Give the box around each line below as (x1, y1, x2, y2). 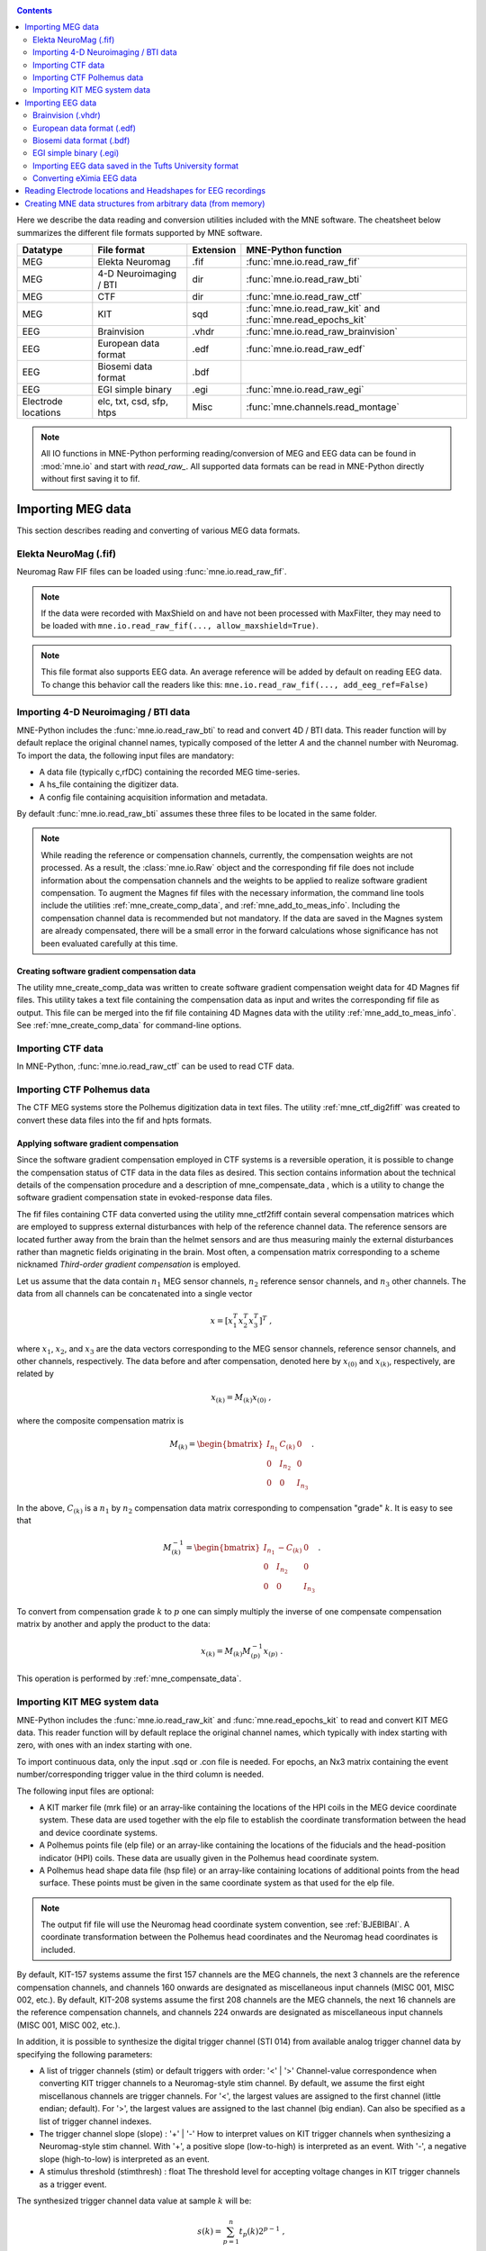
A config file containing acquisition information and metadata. (39, 791, 268, 802)
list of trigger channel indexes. (39, 2116, 152, 2127)
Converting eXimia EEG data (32, 173, 138, 184)
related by (16, 1369, 54, 1379)
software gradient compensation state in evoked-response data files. (16, 1192, 274, 1203)
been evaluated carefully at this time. (40, 937, 178, 949)
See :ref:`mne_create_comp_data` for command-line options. (16, 1020, 242, 1031)
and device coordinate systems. (39, 1827, 157, 1838)
